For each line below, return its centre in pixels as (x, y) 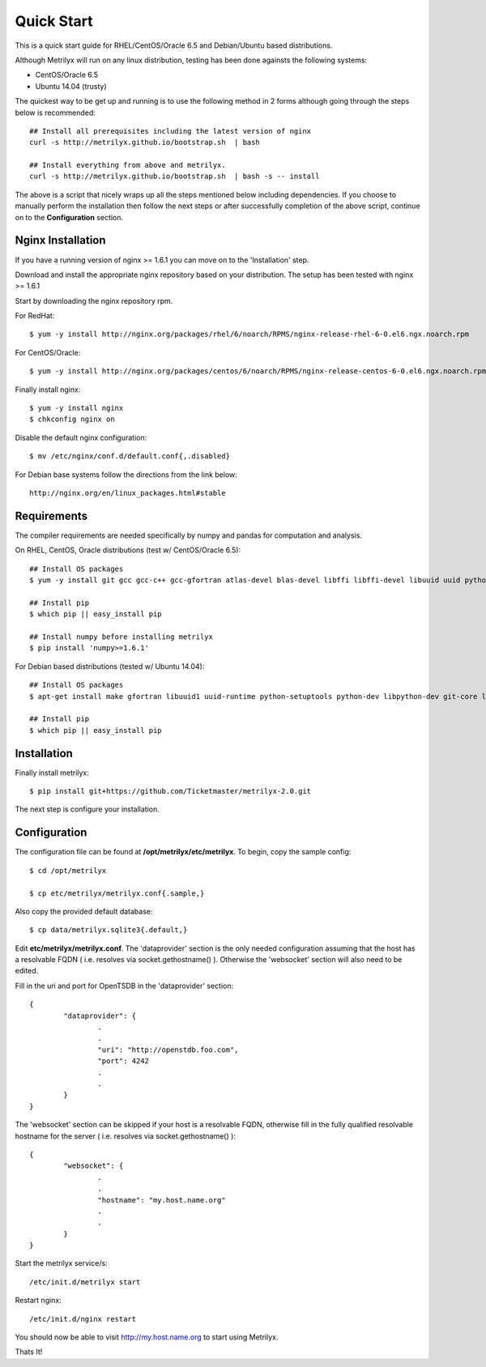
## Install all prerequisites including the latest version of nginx (171, 131)
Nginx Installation (60, 240)
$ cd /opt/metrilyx (68, 870)
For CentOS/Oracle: (48, 352)
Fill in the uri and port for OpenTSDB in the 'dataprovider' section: (124, 986)
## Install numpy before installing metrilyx (122, 637)
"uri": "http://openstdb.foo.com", (168, 1050)
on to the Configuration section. (69, 217)
